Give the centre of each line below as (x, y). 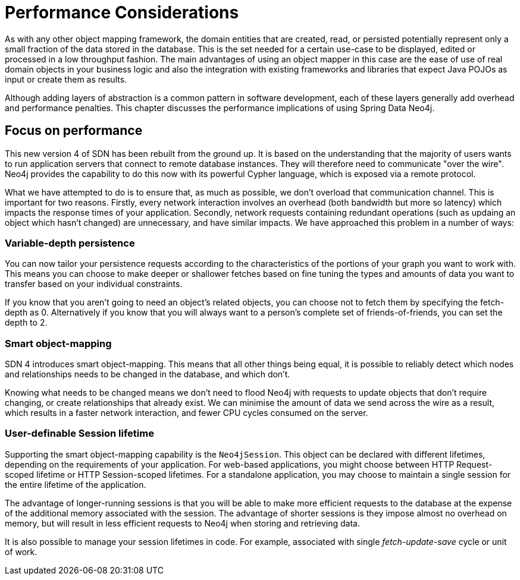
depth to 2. (26, 323)
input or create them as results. (66, 79)
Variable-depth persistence (70, 243)
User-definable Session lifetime (79, 434)
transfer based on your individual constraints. (94, 284)
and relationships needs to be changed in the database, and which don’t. (148, 374)
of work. (21, 551)
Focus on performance (74, 131)
